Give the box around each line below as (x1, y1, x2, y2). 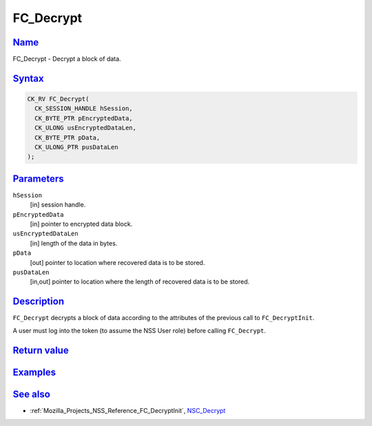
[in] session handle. (30, 200, 86, 209)
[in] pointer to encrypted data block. (30, 220, 133, 228)
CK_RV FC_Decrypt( (27, 95, 90, 103)
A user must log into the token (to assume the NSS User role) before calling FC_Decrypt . (12, 326, 267, 334)
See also (12, 388, 51, 400)
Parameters (12, 173, 64, 184)
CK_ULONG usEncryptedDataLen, (34, 124, 137, 132)
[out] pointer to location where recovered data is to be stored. (30, 258, 205, 266)
